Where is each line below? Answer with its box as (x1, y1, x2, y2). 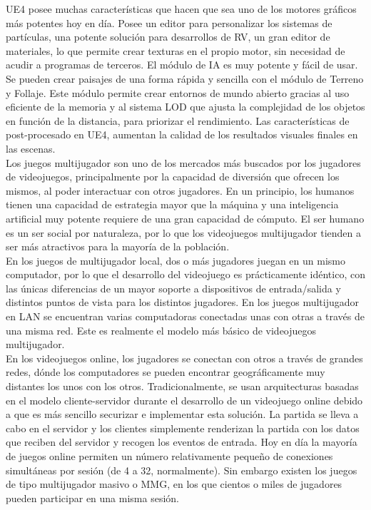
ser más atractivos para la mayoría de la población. (6, 239, 230, 254)
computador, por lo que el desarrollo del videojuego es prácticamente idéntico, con (6, 267, 365, 282)
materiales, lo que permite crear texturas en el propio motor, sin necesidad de (6, 43, 345, 58)
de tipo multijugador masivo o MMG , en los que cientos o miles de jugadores (6, 476, 342, 491)
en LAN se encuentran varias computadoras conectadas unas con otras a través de (6, 309, 365, 324)
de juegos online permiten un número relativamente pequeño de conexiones (6, 449, 333, 463)
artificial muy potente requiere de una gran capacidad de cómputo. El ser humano (6, 210, 365, 225)
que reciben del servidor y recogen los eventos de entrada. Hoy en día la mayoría (6, 434, 357, 449)
